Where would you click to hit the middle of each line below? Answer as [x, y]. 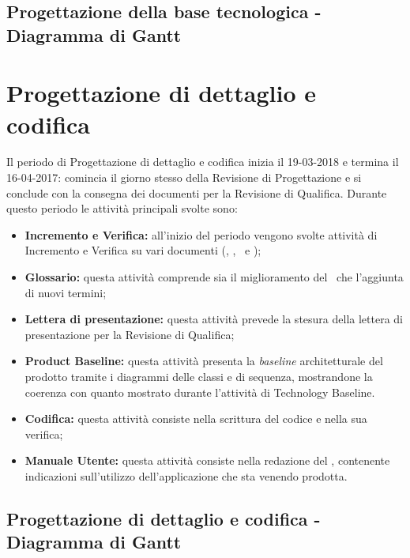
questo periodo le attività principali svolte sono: [122, 208]
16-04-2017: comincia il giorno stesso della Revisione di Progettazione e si [184, 177]
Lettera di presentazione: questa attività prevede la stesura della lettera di [214, 319]
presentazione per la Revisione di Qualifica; [130, 334]
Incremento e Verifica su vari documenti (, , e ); [143, 250]
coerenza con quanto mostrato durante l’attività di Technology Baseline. [200, 392]
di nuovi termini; [66, 292]
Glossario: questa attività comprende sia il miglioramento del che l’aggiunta [214, 277]
